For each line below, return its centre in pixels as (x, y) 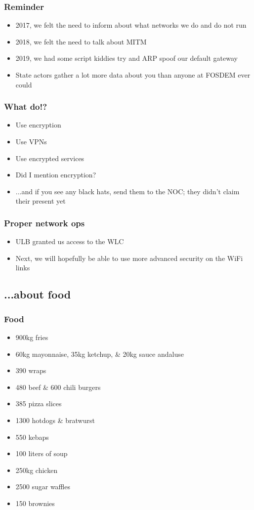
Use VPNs (31, 141)
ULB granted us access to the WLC (70, 241)
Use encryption (38, 125)
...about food (38, 294)
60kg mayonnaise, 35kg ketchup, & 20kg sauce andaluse (100, 354)
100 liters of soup (42, 453)
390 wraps (31, 370)
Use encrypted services (50, 158)
